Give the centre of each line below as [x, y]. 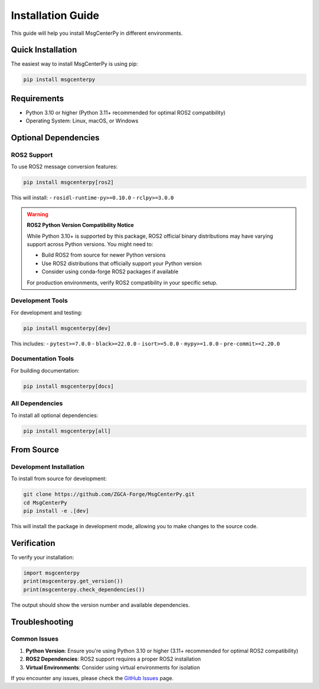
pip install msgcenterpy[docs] [69, 386]
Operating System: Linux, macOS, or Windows [82, 121]
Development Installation [48, 467]
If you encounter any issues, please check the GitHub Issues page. [92, 678]
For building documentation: [45, 370]
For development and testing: [47, 312]
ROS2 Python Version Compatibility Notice [80, 225]
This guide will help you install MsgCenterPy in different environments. [97, 33]
